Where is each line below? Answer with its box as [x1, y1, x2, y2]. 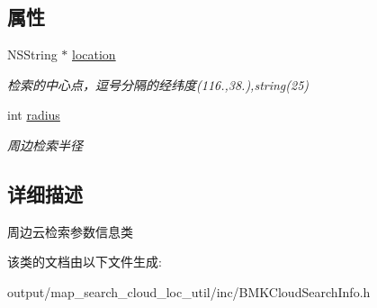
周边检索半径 [7, 135, 83, 154]
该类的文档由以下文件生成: [7, 252, 162, 271]
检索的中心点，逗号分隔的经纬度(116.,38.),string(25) [7, 75, 310, 94]
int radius [7, 105, 60, 124]
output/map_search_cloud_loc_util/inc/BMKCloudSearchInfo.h [7, 282, 371, 301]
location [72, 45, 116, 64]
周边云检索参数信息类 [7, 222, 133, 240]
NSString [7, 45, 58, 64]
